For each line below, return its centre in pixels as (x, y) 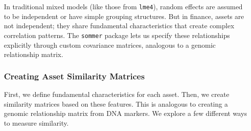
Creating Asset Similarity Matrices (74, 76)
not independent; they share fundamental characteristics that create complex (119, 26)
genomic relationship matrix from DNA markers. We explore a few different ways (125, 113)
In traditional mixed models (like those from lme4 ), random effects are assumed (123, 6)
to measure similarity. (36, 122)
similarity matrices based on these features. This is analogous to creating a (116, 103)
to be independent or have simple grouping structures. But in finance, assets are (124, 16)
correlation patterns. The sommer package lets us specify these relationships (117, 35)
